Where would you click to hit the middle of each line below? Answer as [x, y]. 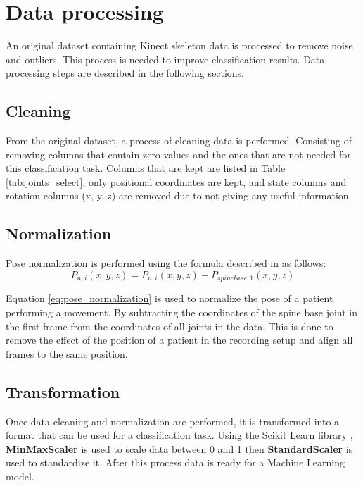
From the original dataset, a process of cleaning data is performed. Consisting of [179, 141]
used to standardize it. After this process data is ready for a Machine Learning [175, 462]
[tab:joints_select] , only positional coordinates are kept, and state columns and [176, 181]
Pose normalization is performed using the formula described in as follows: [166, 263]
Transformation [63, 391]
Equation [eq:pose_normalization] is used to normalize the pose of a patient [170, 298]
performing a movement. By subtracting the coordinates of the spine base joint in [181, 312]
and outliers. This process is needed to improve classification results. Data [165, 59]
